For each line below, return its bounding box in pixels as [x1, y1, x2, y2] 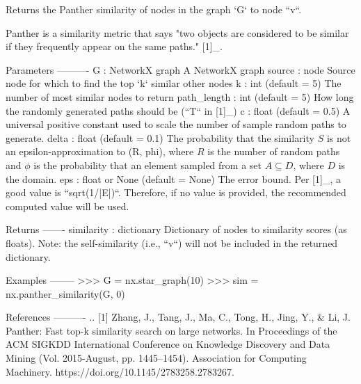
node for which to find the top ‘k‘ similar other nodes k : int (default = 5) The [6, 76, 342, 90]
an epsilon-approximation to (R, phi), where [6, 144, 194, 159]
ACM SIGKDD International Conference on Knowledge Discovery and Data [6, 337, 330, 351]
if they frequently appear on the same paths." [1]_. [6, 39, 223, 54]
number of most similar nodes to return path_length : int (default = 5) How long [6, 89, 354, 104]
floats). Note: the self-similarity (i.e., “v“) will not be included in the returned [6, 235, 338, 250]
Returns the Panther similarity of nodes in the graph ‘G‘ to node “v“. [6, 2, 302, 16]
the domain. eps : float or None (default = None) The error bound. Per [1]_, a [6, 171, 341, 186]
